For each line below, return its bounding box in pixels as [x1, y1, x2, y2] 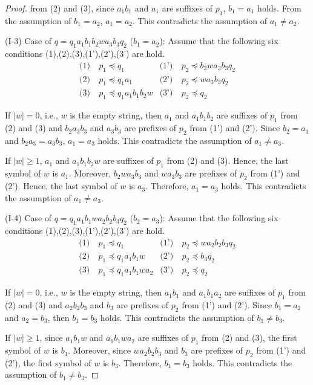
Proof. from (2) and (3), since [5, 2, 114, 14]
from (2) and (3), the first [202, 331, 297, 344]
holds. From [257, 2, 301, 14]
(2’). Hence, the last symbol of [5, 180, 117, 192]
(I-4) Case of [5, 212, 52, 224]
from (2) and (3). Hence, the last [166, 154, 289, 167]
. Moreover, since [68, 344, 131, 357]
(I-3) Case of [5, 34, 52, 47]
